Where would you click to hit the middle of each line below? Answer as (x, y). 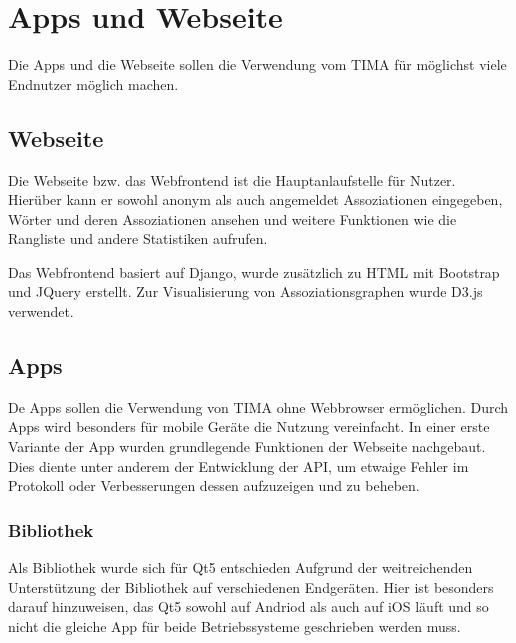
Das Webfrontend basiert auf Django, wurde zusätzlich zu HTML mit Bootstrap (254, 271)
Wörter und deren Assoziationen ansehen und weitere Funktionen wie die (232, 218)
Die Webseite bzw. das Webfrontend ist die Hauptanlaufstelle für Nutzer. (232, 179)
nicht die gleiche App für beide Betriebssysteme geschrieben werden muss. (234, 625)
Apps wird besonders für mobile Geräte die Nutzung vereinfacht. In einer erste (249, 426)
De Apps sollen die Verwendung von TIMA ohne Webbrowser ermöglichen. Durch (258, 406)
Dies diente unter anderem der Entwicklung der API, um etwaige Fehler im (238, 465)
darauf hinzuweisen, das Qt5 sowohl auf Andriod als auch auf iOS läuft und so (248, 606)
